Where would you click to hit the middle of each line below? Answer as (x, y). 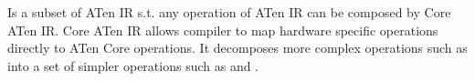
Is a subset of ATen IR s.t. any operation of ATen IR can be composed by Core (229, 12)
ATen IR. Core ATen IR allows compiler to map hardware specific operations (223, 30)
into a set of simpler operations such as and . (133, 65)
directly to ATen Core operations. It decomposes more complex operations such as (237, 48)
